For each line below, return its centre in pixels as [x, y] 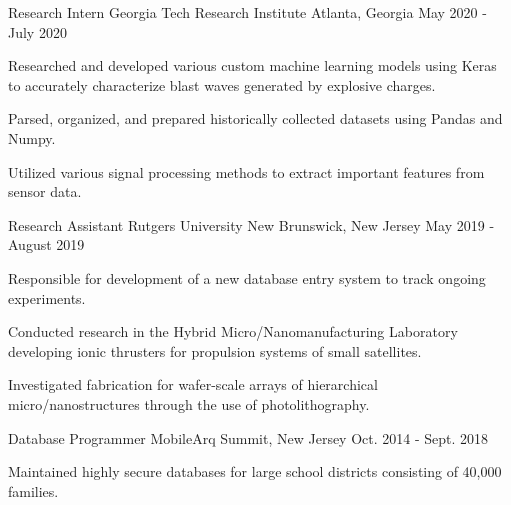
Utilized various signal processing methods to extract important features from [246, 171]
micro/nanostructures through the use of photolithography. [189, 403]
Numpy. [32, 137]
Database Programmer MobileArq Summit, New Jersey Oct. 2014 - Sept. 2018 [248, 437]
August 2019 [46, 244]
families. [33, 490]
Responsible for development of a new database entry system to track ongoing [247, 277]
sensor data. [45, 191]
